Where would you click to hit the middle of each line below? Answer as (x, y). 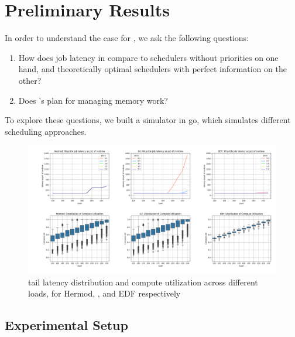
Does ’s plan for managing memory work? (93, 100)
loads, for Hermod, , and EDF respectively (104, 293)
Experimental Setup (66, 325)
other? (30, 80)
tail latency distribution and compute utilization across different (143, 282)
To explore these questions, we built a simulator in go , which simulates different (148, 120)
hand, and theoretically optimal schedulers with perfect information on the (152, 69)
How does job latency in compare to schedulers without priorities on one (148, 57)
